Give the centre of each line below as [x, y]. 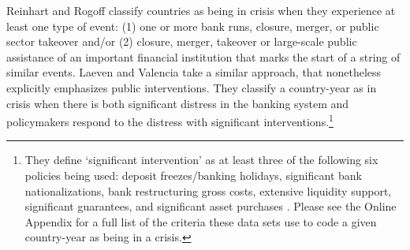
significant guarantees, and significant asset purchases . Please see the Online [211, 206]
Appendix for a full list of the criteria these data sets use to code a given [201, 221]
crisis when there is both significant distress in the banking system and [178, 103]
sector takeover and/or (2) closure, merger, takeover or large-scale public [182, 41]
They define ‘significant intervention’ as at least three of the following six [201, 160]
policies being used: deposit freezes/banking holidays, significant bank [193, 175]
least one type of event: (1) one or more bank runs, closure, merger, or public [193, 26]
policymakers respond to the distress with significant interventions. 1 [170, 120]
